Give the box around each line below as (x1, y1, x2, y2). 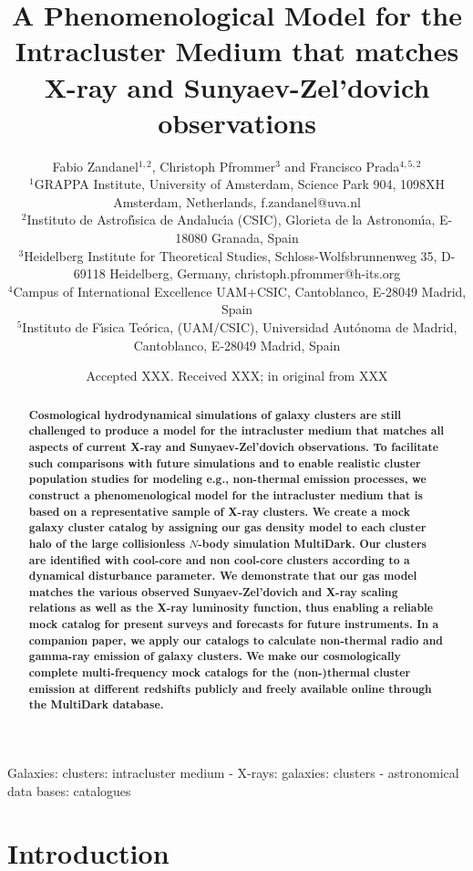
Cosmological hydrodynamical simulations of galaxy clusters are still (28, 406, 402, 423)
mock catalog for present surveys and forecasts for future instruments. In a (28, 616, 439, 633)
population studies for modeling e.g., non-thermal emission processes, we (28, 471, 427, 488)
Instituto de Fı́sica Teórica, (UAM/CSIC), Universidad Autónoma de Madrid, (22, 318, 458, 337)
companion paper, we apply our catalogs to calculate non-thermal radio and (28, 632, 443, 648)
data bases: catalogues (7, 781, 131, 800)
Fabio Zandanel (52, 156, 139, 175)
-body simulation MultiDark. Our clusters (198, 535, 427, 551)
